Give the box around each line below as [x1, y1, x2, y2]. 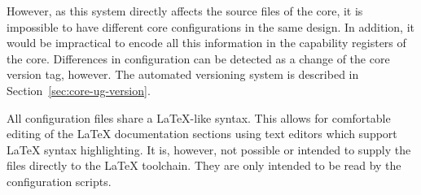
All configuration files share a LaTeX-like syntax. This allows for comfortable [7, 109, 391, 126]
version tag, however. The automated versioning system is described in [7, 66, 359, 83]
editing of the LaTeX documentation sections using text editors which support [7, 125, 397, 142]
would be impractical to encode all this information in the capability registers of [7, 34, 406, 51]
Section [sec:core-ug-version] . [7, 81, 151, 98]
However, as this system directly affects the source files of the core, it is [7, 2, 363, 19]
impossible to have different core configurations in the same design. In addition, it [7, 18, 415, 35]
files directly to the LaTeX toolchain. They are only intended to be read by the [7, 157, 401, 174]
